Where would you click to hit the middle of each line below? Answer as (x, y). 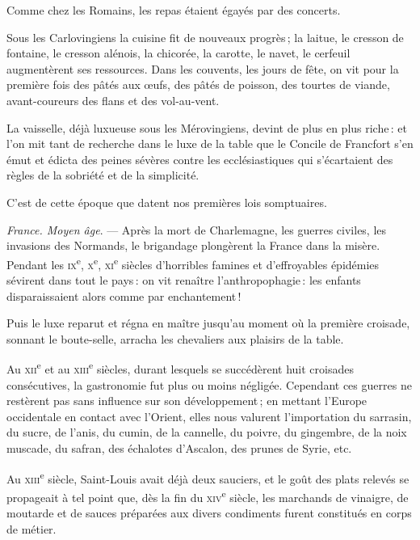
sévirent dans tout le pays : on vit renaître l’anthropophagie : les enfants (184, 279)
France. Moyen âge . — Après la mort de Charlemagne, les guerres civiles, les (197, 229)
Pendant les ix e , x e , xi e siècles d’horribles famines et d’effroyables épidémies (193, 263)
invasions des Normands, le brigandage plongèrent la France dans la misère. (193, 245)
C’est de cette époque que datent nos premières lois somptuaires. (167, 202)
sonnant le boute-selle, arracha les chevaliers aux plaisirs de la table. (175, 338)
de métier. (31, 528)
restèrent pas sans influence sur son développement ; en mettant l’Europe (187, 401)
